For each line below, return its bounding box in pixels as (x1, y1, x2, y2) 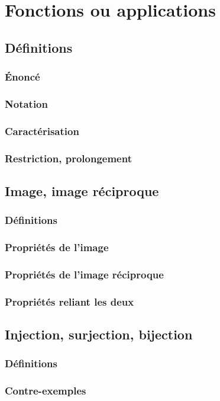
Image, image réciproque (5, 181, 159, 200)
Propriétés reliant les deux (5, 294, 134, 309)
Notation (5, 96, 48, 111)
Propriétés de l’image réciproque (5, 267, 164, 281)
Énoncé (5, 69, 40, 84)
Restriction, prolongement (5, 150, 132, 165)
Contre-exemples (5, 383, 86, 398)
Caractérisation (5, 123, 79, 138)
